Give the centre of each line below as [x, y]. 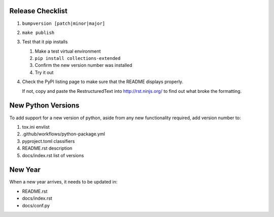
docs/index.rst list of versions [53, 155]
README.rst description [47, 148]
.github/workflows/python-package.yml [63, 134]
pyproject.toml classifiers [48, 141]
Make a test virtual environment [68, 51]
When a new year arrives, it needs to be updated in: [63, 182]
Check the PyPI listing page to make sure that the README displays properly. [103, 82]
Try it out [44, 72]
